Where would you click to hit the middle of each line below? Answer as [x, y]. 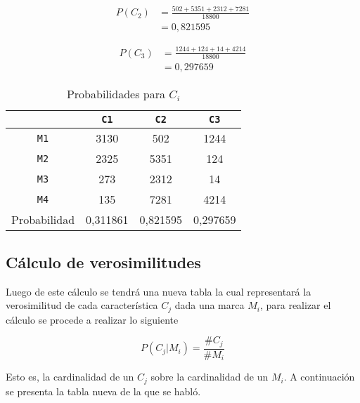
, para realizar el [295, 305]
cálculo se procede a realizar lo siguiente [92, 319]
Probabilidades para [116, 94]
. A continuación [319, 377]
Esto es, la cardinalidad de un [70, 377]
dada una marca [210, 305]
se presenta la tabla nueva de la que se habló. [103, 391]
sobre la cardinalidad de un [210, 377]
